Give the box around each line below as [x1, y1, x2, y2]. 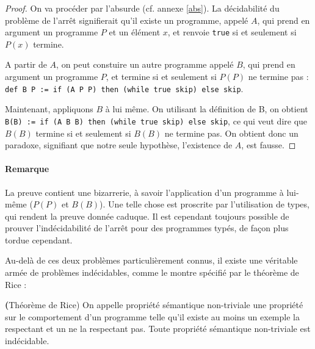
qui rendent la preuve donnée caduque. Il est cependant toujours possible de [5, 209, 289, 222]
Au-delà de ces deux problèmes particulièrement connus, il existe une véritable [5, 254, 298, 267]
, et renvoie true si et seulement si [167, 26, 297, 38]
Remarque [5, 162, 49, 175]
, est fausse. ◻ [241, 139, 296, 151]
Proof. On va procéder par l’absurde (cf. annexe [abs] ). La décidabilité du [5, 2, 280, 14]
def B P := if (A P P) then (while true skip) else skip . [5, 82, 244, 95]
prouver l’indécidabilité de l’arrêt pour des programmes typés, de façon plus [5, 221, 289, 234]
